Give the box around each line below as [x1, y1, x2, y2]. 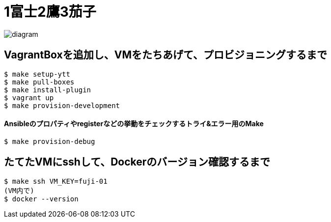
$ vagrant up [4, 93, 54, 102]
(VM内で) [4, 186, 34, 194]
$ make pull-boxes [4, 78, 75, 86]
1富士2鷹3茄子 [4, 3, 96, 20]
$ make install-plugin [4, 85, 91, 94]
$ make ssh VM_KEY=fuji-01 [4, 177, 108, 185]
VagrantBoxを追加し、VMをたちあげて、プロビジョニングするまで [4, 49, 327, 61]
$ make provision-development [4, 101, 120, 110]
